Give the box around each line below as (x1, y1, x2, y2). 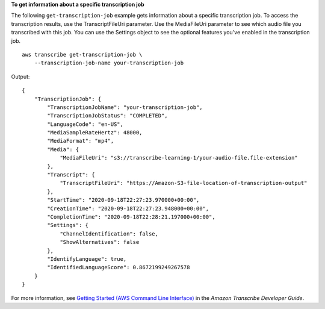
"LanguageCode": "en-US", (47, 120, 123, 128)
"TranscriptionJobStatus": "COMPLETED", (47, 112, 168, 119)
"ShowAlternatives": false (60, 239, 140, 246)
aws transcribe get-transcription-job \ (22, 51, 143, 58)
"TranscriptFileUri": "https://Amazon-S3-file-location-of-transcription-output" (60, 179, 308, 187)
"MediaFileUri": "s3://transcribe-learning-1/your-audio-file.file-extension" (60, 154, 298, 161)
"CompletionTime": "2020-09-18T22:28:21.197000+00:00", (47, 213, 216, 220)
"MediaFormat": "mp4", (47, 137, 114, 145)
